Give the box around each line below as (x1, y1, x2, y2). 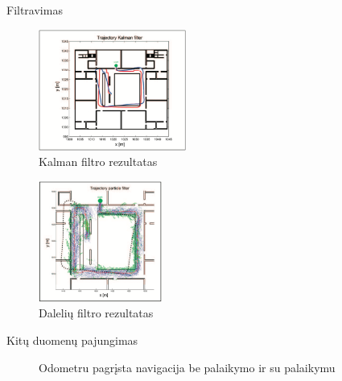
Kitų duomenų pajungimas (6, 331, 138, 348)
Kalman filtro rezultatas (39, 153, 158, 170)
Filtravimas (6, 2, 63, 18)
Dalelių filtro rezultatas (39, 304, 154, 321)
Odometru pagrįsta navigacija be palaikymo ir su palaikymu (39, 358, 336, 375)
